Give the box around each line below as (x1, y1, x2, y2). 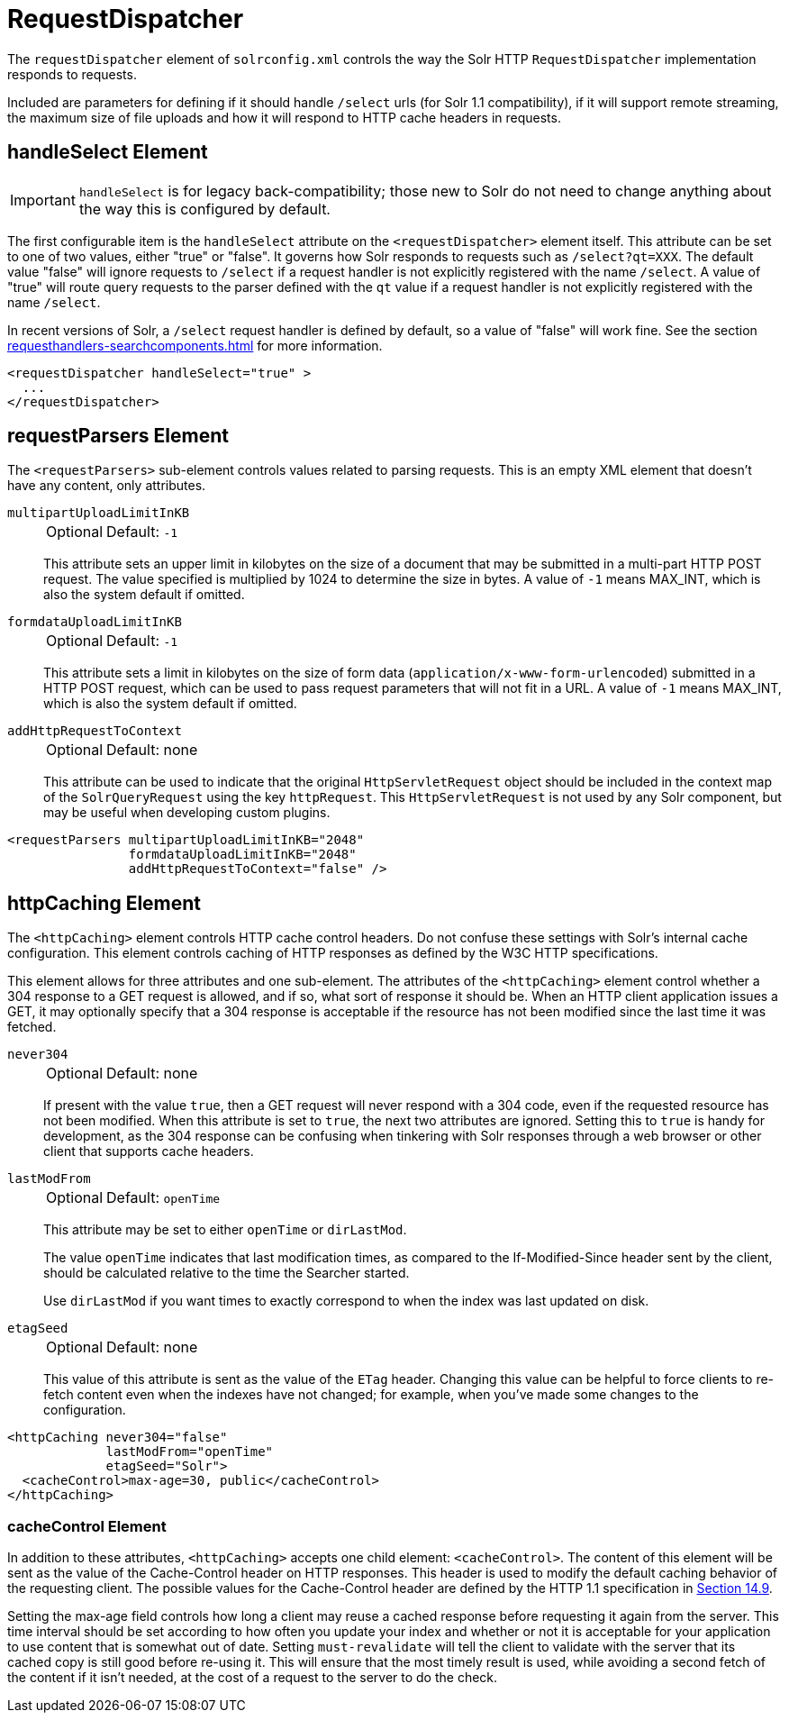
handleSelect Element (7, 141, 208, 164)
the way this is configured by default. (78, 199, 331, 218)
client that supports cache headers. (43, 1143, 254, 1160)
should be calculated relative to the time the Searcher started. (43, 1265, 410, 1281)
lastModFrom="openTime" (105, 1444, 274, 1460)
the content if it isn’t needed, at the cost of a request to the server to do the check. (7, 1670, 498, 1686)
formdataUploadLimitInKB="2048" (128, 847, 357, 862)
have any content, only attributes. (7, 478, 206, 494)
